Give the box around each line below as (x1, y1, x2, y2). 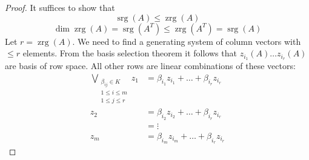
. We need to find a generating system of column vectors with (72, 35, 301, 47)
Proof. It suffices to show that (5, 1, 115, 13)
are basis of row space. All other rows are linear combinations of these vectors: (5, 59, 296, 72)
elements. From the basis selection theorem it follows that (22, 47, 237, 59)
